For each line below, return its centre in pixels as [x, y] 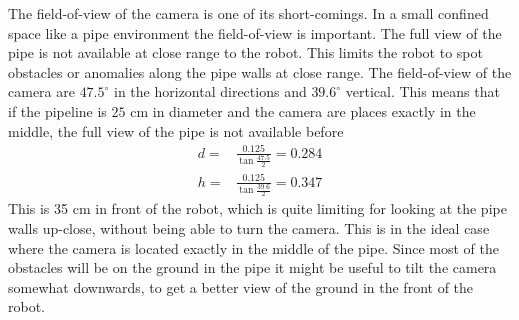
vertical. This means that [422, 91]
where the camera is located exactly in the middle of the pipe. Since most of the [253, 247]
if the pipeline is [57, 110]
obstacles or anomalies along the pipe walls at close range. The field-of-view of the [260, 71]
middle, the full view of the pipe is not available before [176, 130]
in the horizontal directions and [210, 91]
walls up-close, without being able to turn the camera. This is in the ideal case [249, 227]
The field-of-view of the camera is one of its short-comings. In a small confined [248, 13]
